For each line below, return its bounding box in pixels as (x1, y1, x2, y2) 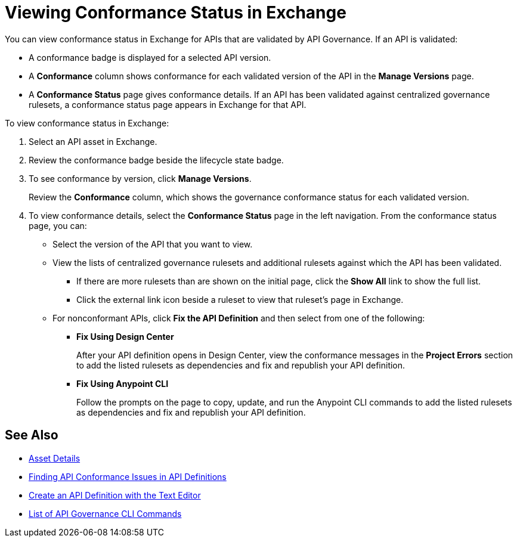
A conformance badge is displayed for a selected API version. (29, 52, 271, 63)
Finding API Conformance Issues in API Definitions (29, 471, 227, 482)
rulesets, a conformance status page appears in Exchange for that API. (29, 99, 307, 110)
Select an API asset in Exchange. (29, 136, 157, 147)
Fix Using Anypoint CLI (76, 378, 169, 389)
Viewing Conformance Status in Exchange (5, 2, 346, 23)
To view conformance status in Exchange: (5, 117, 169, 128)
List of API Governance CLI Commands (29, 508, 182, 519)
